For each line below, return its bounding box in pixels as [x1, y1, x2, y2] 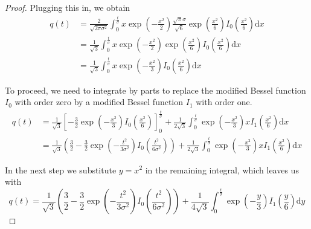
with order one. [196, 95, 252, 108]
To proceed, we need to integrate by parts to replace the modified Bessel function [5, 83, 306, 96]
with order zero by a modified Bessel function [14, 95, 184, 108]
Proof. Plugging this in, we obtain [5, 1, 130, 13]
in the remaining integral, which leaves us [145, 163, 299, 176]
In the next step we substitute [5, 163, 117, 176]
